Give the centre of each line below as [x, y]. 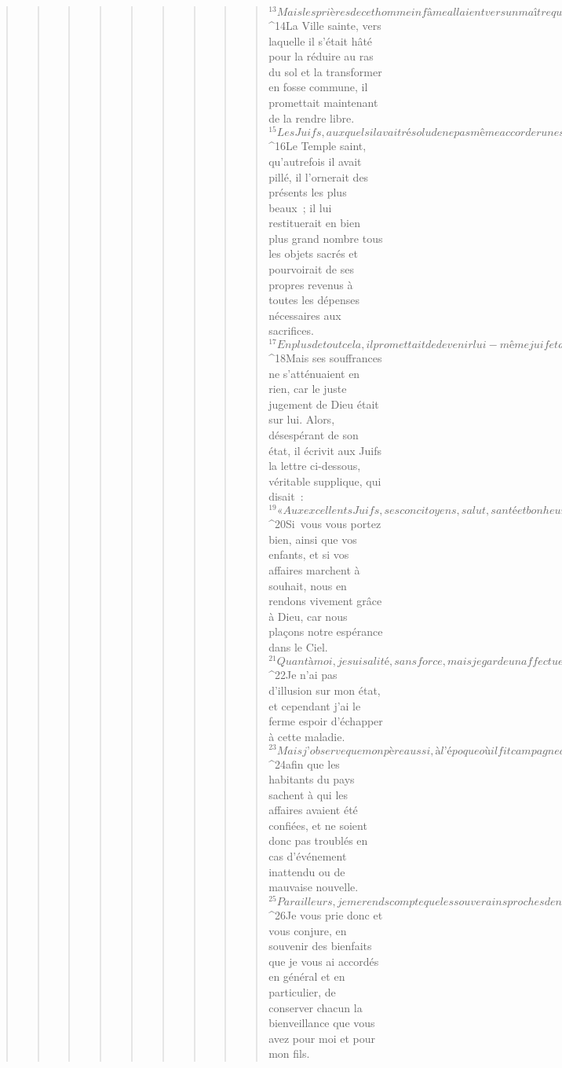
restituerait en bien [315, 223]
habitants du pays [312, 779]
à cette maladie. [307, 736]
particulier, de [302, 991]
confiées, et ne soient [318, 825]
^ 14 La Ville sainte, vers [325, 26]
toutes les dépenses [314, 300]
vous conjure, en [308, 930]
